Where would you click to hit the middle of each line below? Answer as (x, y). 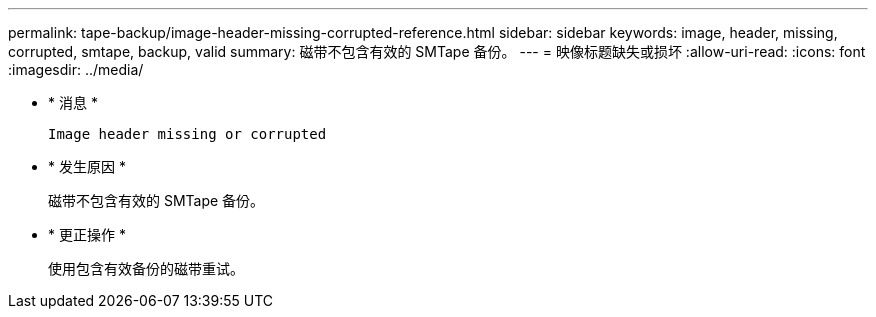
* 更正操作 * (87, 234)
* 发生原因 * (87, 166)
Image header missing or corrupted (187, 134)
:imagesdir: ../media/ (76, 69)
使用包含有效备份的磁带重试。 (146, 268)
